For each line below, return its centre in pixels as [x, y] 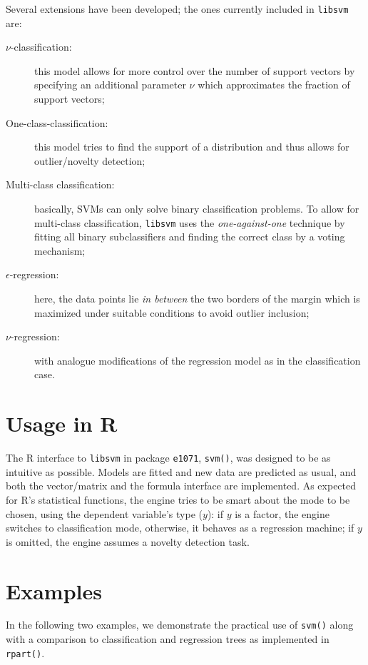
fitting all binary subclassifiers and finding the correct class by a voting [190, 237]
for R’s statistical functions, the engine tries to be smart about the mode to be [178, 499]
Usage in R [62, 423]
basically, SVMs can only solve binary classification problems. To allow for [197, 208]
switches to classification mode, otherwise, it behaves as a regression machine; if [180, 528]
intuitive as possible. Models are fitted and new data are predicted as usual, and [181, 471]
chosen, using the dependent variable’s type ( [104, 513]
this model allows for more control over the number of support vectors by [195, 70]
